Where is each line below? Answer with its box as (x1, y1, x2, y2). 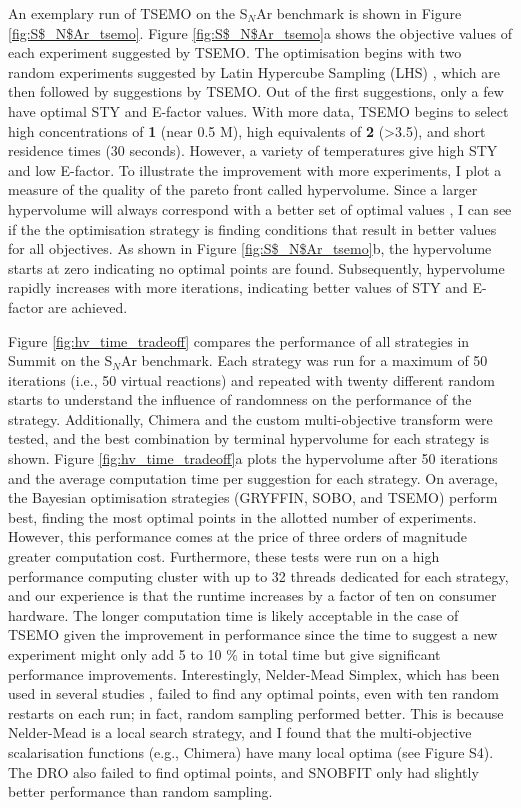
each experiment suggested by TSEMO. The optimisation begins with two (8, 42, 462, 63)
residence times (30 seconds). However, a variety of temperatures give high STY (8, 140, 498, 161)
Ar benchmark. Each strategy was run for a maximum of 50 (120, 350, 488, 371)
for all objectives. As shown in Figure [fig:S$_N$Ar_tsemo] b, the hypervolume (8, 238, 492, 259)
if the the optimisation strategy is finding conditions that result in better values (8, 218, 497, 239)
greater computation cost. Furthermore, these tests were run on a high (8, 546, 440, 567)
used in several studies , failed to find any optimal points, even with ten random (8, 683, 499, 704)
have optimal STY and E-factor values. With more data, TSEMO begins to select (8, 100, 509, 121)
